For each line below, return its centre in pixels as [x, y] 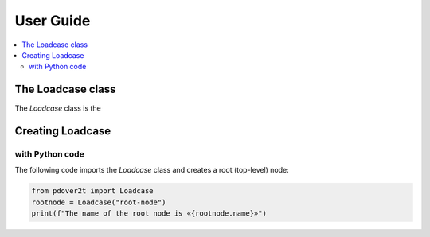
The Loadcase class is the [58, 108]
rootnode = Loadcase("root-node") [99, 202]
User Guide [53, 21]
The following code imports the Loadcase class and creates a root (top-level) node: [152, 170]
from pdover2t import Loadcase [93, 191]
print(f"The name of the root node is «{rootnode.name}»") [149, 214]
